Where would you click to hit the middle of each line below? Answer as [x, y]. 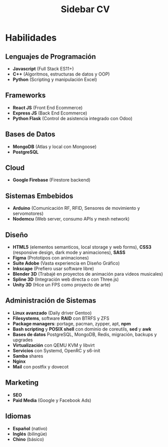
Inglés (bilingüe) [30, 434]
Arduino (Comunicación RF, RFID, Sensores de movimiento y [76, 208]
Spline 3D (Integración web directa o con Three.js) [66, 279]
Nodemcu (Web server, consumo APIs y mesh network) [71, 219]
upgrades [23, 340]
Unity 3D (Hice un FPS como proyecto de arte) [61, 285]
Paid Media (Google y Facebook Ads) [52, 400]
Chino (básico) [28, 439]
